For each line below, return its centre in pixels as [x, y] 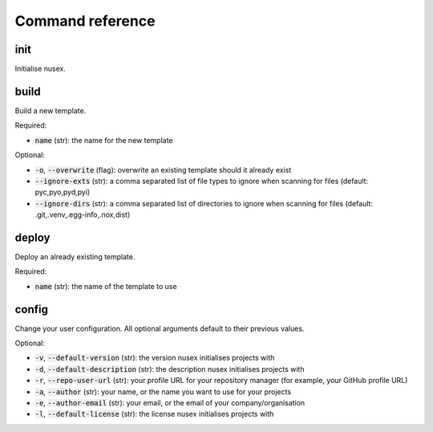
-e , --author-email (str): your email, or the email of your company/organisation [170, 403]
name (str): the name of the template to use [106, 286]
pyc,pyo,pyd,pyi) [63, 192]
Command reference [85, 21]
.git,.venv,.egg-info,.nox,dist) [83, 215]
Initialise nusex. [40, 69]
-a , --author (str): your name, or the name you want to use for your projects [163, 391]
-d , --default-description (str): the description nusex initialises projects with [170, 369]
